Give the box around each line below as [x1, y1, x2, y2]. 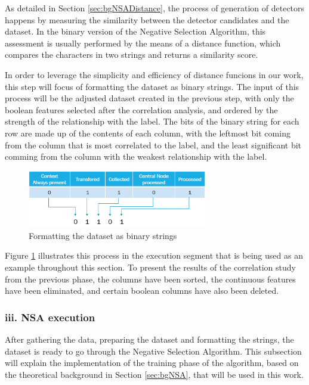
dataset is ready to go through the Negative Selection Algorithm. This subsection [5, 344, 302, 357]
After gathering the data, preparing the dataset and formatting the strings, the [5, 333, 294, 346]
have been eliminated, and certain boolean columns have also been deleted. [5, 284, 279, 297]
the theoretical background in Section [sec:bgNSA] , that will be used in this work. [5, 368, 304, 380]
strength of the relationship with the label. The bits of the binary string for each [5, 115, 299, 128]
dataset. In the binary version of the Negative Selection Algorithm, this [5, 25, 266, 38]
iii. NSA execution [5, 309, 95, 324]
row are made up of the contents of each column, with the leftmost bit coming [5, 126, 291, 139]
